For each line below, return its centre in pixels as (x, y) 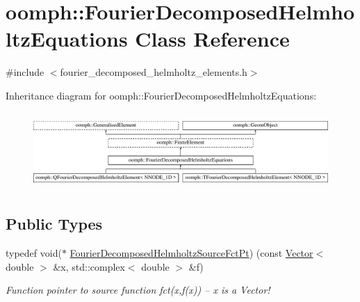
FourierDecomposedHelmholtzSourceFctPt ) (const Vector (191, 253)
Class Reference (212, 39)
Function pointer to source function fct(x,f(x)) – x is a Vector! (138, 290)
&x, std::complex (89, 266)
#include (25, 72)
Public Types (54, 224)
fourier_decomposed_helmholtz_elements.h (154, 72)
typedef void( (34, 253)
